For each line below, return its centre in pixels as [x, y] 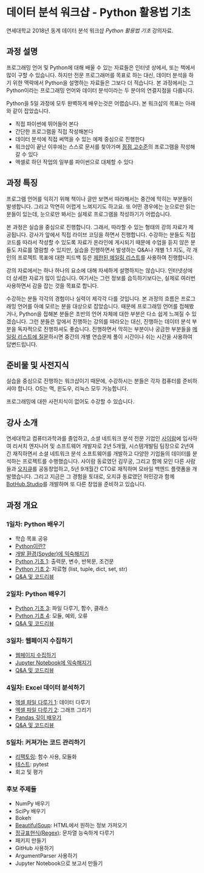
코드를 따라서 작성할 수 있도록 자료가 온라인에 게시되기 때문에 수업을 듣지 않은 [98, 242]
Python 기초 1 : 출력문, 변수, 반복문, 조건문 [64, 561]
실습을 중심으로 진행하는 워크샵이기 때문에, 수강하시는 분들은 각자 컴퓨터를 [94, 381]
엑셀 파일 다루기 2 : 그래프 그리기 [53, 710]
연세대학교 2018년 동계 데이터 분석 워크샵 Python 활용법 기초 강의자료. [90, 30]
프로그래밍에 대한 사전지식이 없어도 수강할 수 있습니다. [70, 401]
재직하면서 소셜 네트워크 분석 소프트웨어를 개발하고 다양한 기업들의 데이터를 [102, 454]
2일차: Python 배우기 [36, 593]
